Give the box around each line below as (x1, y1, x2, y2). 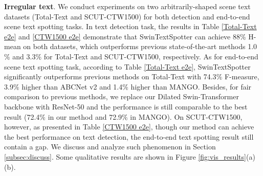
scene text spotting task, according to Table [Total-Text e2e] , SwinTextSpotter (4, 61, 251, 72)
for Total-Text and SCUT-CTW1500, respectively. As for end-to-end (43, 51, 258, 61)
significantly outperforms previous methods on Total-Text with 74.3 (4, 71, 216, 82)
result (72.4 (4, 111, 40, 122)
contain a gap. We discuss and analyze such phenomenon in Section (4, 141, 216, 152)
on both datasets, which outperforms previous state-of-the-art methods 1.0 (23, 41, 257, 52)
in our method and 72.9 (48, 111, 122, 122)
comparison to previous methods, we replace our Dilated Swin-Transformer (4, 91, 239, 102)
